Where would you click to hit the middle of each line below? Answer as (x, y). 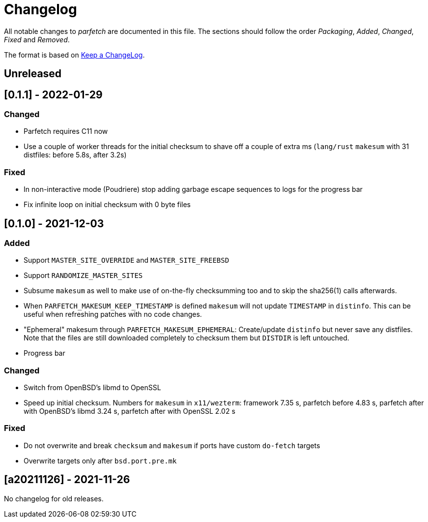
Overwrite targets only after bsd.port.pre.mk (100, 461)
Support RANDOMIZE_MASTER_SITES (83, 276)
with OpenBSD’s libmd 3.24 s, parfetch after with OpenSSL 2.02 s (129, 411)
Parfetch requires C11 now (66, 131)
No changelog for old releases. (54, 498)
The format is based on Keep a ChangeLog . (74, 55)
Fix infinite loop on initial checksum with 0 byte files (107, 205)
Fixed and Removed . (37, 39)
